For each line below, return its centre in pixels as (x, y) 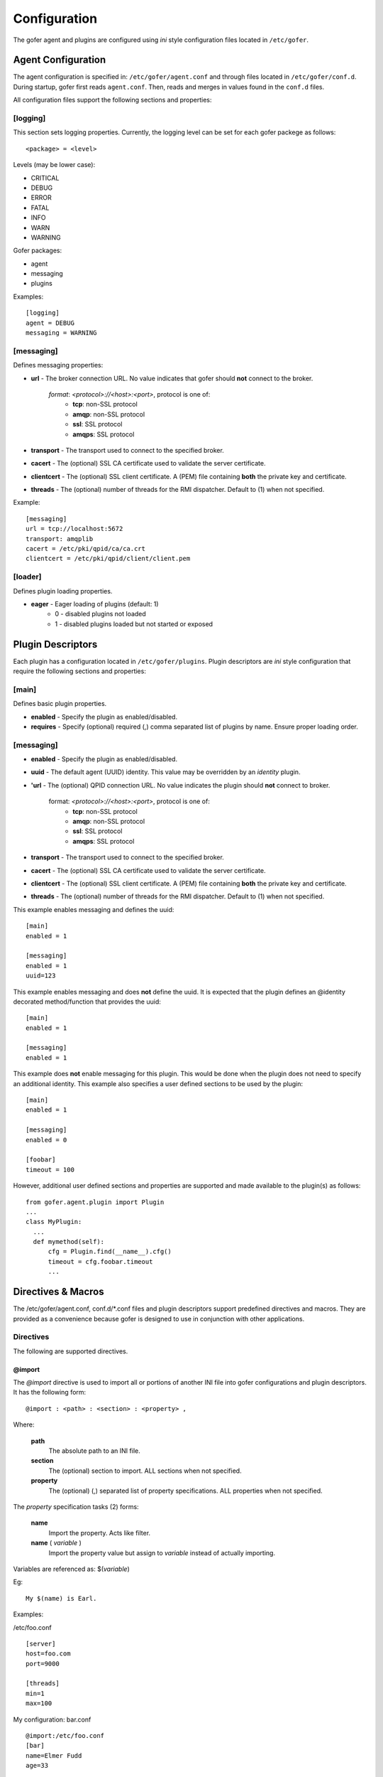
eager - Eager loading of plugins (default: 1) (95, 603)
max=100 (39, 1703)
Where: (24, 1424)
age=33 (37, 1766)
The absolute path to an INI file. (95, 1451)
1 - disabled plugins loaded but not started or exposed (134, 624)
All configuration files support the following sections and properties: (112, 100)
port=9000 (43, 1664)
